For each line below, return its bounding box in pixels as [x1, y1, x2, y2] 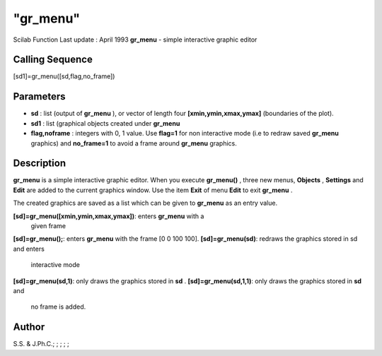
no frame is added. [30, 302, 86, 311]
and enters [13, 244, 45, 253]
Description [13, 158, 66, 170]
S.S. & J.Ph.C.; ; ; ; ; [13, 340, 70, 348]
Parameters [13, 90, 66, 102]
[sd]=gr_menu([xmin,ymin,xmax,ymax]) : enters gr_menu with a [13, 212, 204, 220]
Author [13, 321, 45, 333]
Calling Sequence [13, 54, 93, 66]
